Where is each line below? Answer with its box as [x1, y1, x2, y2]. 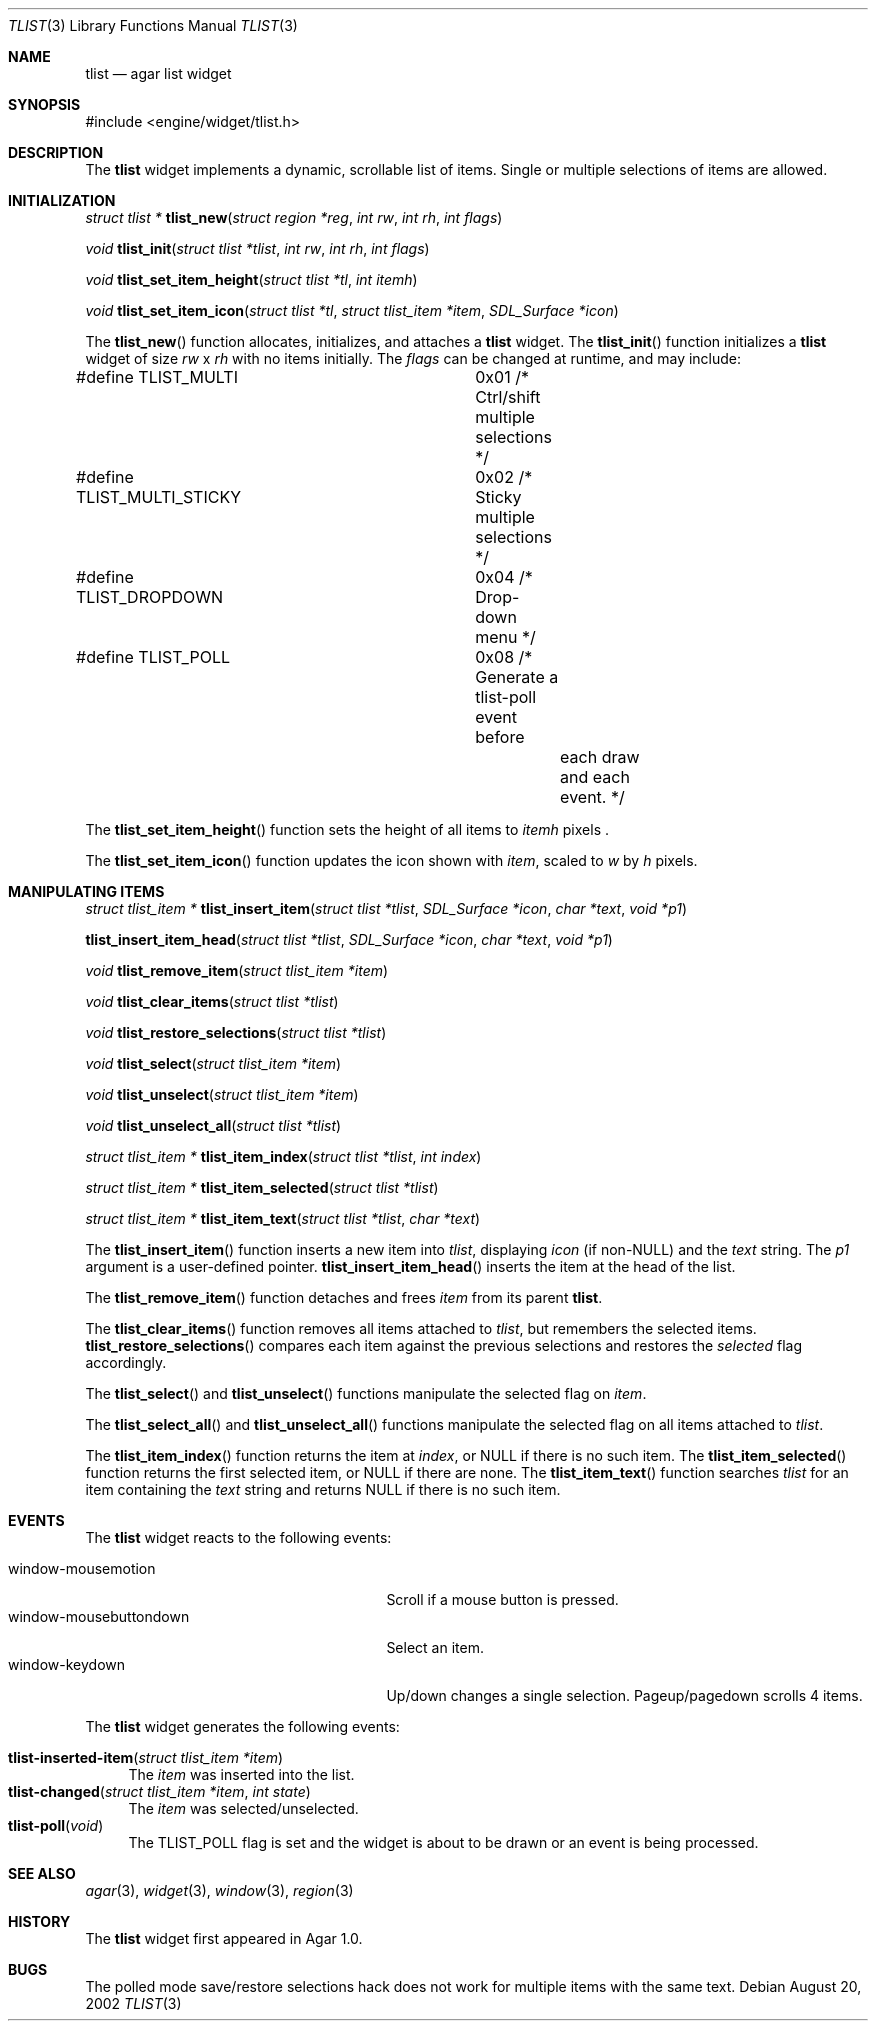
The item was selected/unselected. [128, 1800, 359, 1817]
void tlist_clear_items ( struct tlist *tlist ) [85, 993, 339, 1010]
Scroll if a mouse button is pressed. [386, 1591, 619, 1608]
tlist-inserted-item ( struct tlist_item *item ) [8, 1749, 284, 1766]
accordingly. [85, 1354, 167, 1371]
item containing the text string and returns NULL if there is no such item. [85, 1481, 561, 1498]
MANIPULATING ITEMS [8, 883, 165, 900]
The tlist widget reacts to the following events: [85, 1529, 392, 1546]
